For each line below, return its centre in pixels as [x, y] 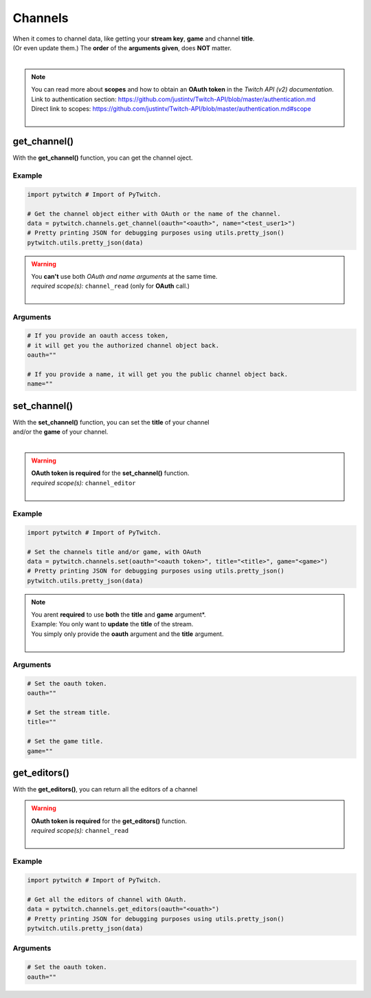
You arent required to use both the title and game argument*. [119, 615]
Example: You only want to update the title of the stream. [112, 624]
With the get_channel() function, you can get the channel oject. [103, 158]
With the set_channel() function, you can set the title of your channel [111, 422]
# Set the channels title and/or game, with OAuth [114, 552]
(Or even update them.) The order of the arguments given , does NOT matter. [122, 47]
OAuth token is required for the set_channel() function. [110, 473]
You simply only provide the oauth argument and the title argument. [127, 634]
